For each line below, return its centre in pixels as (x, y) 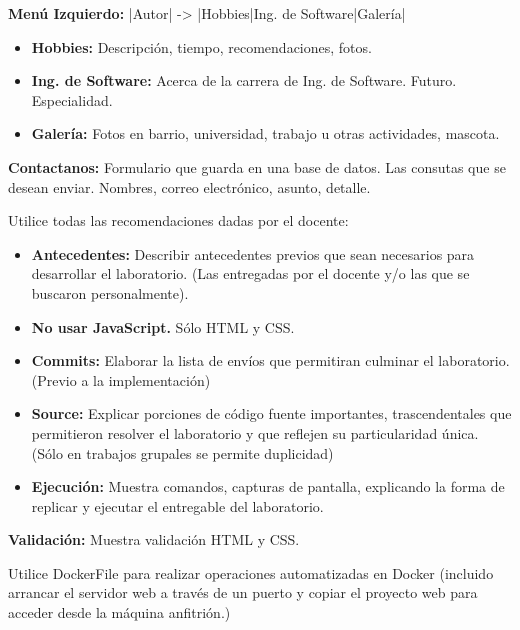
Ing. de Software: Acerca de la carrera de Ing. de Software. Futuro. (244, 80)
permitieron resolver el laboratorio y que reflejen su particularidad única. (255, 432)
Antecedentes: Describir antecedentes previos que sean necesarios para (253, 253)
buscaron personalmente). (110, 292)
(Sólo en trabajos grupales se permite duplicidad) (182, 452)
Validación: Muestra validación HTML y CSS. (154, 539)
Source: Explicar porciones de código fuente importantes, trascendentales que (271, 413)
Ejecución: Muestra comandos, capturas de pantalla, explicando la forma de (268, 486)
